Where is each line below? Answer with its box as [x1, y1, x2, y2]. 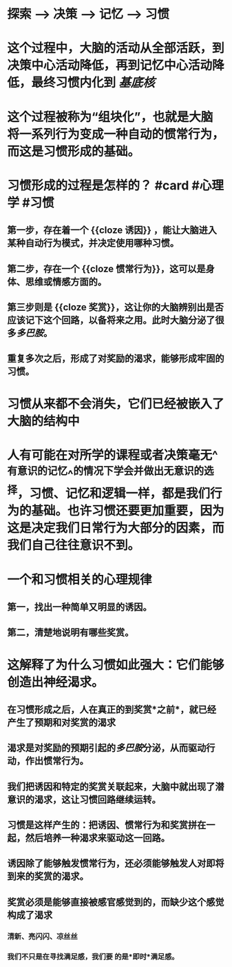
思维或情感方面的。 [25, 276, 107, 287]
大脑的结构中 [7, 413, 81, 429]
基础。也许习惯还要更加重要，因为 [31, 503, 225, 519]
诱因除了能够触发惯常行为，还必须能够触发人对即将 [7, 857, 224, 869]
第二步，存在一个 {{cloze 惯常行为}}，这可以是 [7, 263, 206, 274]
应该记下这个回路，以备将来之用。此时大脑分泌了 [7, 314, 215, 326]
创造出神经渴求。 [7, 674, 105, 690]
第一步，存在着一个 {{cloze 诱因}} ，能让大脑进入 [7, 225, 217, 236]
